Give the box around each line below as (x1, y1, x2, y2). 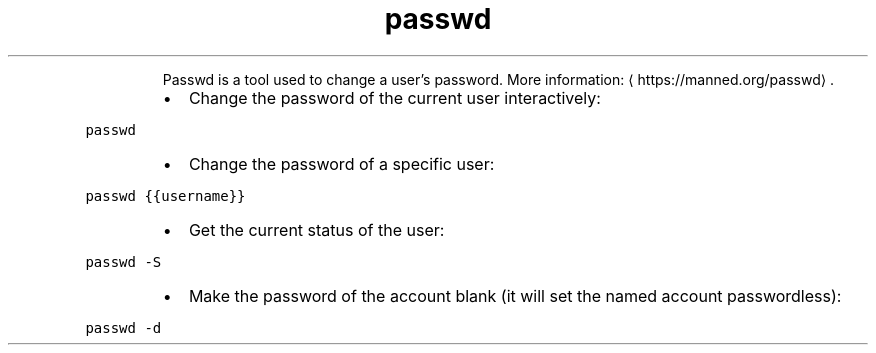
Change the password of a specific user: (188, 153, 495, 174)
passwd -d (85, 319, 162, 336)
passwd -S (85, 253, 162, 270)
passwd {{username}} (85, 187, 246, 204)
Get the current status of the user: (188, 219, 445, 240)
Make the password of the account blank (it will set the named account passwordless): (188, 285, 842, 306)
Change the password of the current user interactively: (188, 87, 601, 108)
